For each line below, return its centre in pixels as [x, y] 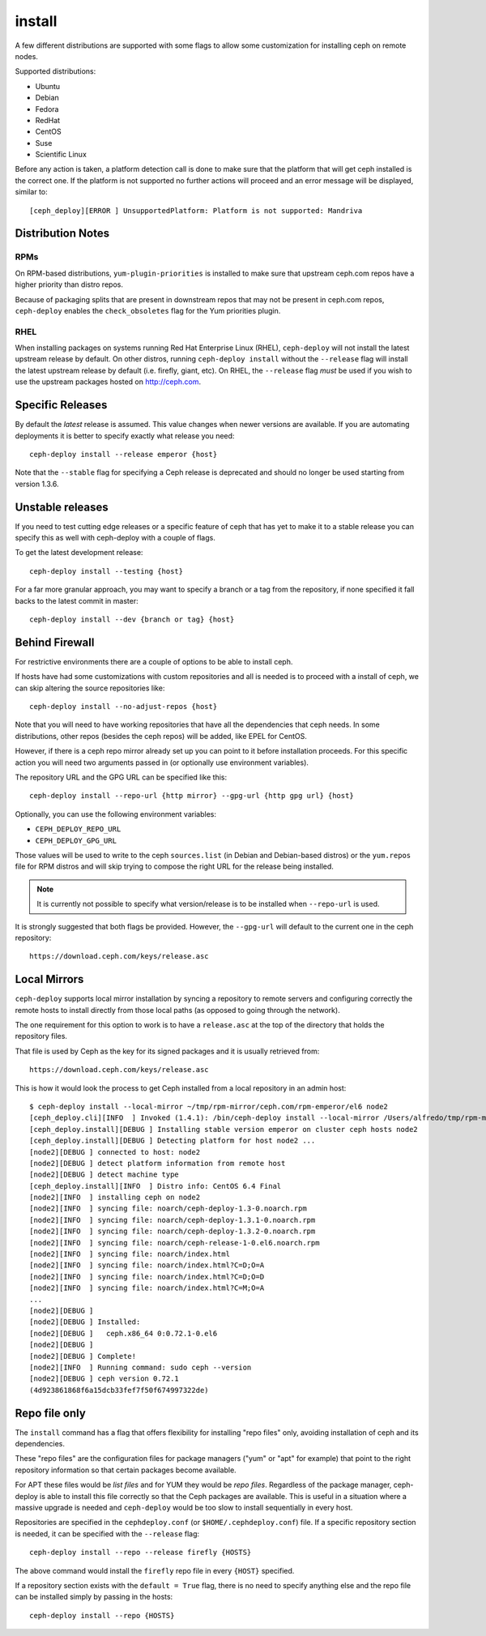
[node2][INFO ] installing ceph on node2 [115, 1198]
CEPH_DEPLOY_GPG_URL [76, 840]
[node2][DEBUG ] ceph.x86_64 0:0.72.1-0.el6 [124, 1333]
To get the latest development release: [79, 553]
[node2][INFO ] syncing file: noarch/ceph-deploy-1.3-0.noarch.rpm [168, 1209]
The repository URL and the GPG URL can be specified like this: [121, 777]
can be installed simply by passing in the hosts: [94, 1597]
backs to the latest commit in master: [77, 600]
